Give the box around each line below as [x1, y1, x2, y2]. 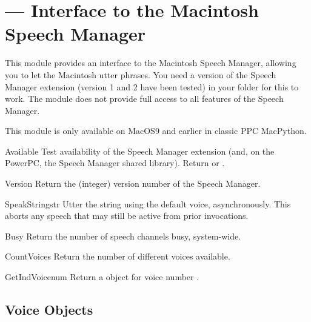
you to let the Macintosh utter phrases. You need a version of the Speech [5, 68, 276, 81]
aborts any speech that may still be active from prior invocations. [5, 209, 249, 222]
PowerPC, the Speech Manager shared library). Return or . [5, 156, 225, 169]
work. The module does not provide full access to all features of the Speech [5, 92, 284, 105]
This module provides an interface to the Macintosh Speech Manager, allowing [5, 56, 296, 69]
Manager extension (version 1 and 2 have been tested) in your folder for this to [5, 80, 299, 93]
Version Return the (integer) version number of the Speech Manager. [5, 177, 261, 190]
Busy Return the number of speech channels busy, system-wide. [5, 229, 241, 242]
